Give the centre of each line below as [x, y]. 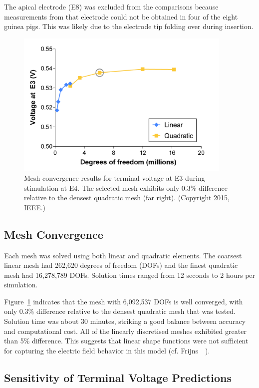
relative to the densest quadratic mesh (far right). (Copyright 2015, [127, 198]
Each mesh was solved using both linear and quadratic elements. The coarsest [123, 255]
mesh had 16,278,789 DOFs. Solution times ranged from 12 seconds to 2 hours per [130, 275]
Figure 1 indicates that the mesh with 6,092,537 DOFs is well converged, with [124, 301]
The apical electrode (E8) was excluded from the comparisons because [111, 7]
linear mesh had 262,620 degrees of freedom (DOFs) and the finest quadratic [121, 265]
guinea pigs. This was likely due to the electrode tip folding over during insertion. [129, 26]
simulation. [21, 285]
